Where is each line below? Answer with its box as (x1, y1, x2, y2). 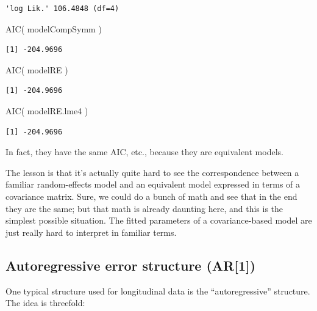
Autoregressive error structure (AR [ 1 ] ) (5, 255, 256, 274)
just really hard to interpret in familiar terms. (5, 225, 177, 238)
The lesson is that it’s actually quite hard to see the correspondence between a (5, 166, 299, 178)
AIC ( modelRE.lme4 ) (5, 104, 88, 117)
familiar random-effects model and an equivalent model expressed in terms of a (5, 178, 301, 191)
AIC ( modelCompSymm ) (5, 22, 102, 35)
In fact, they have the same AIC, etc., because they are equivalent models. (5, 145, 283, 158)
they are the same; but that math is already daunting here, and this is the (5, 202, 283, 214)
